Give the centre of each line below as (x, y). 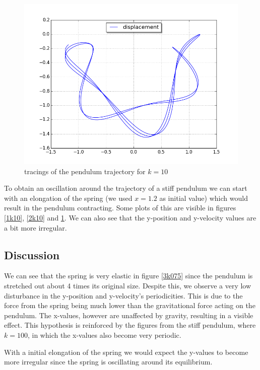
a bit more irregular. (36, 227)
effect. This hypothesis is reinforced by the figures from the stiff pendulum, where (130, 325)
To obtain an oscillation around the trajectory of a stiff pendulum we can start (126, 188)
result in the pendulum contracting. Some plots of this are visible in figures (120, 208)
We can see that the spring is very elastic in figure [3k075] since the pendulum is (128, 276)
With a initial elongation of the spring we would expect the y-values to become (126, 352)
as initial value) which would (204, 198)
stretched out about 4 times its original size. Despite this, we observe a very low (128, 285)
